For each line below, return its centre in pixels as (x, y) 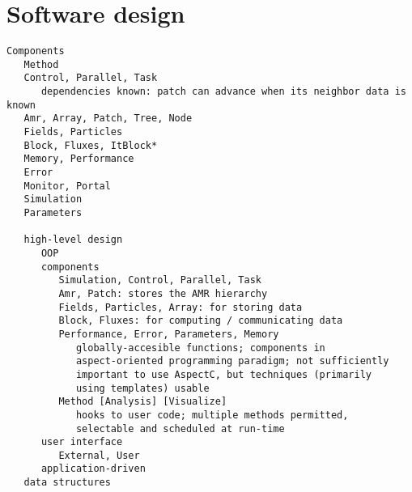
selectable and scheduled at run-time (180, 428)
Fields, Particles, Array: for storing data (181, 307)
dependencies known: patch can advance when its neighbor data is (223, 92)
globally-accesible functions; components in (200, 348)
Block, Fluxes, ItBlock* (91, 145)
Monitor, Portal (67, 186)
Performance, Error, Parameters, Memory (169, 334)
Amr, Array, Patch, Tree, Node (108, 119)
